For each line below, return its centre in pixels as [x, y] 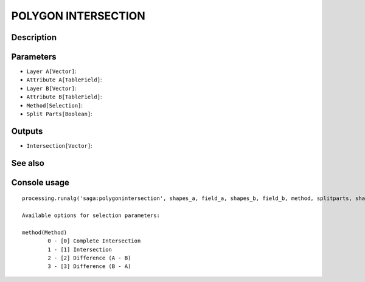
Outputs [27, 131]
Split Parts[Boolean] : [59, 114]
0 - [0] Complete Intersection [94, 241]
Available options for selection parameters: [91, 215]
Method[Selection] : [55, 105]
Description [34, 37]
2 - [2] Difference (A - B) [89, 258]
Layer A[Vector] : [51, 71]
